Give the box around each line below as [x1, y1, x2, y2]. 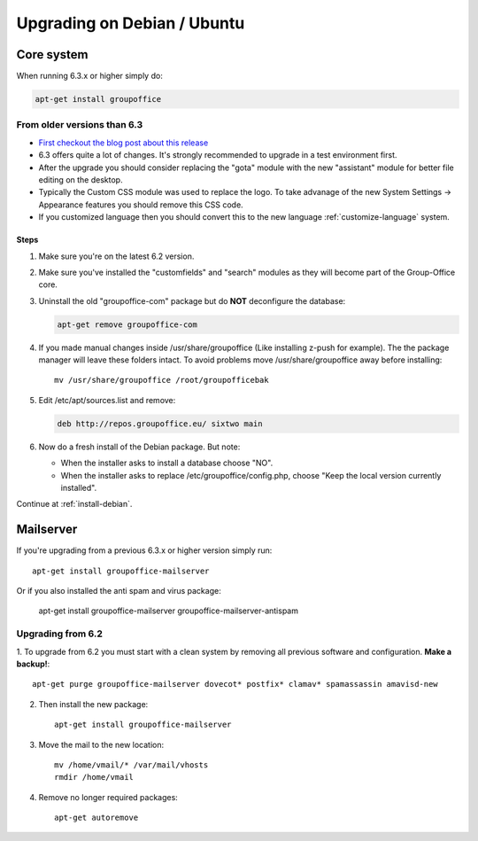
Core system [16, 47, 89, 62]
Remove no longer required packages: [38, 791, 179, 802]
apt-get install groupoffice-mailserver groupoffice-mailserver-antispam [38, 605, 298, 616]
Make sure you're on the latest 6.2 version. [38, 251, 195, 261]
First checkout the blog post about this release [38, 137, 209, 148]
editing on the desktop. [38, 174, 123, 185]
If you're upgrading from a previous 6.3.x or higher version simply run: [16, 545, 273, 556]
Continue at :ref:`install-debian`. [16, 499, 133, 510]
